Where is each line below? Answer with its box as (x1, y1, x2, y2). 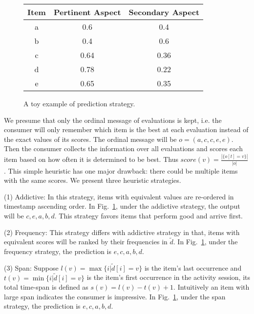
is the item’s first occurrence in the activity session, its (86, 272, 251, 282)
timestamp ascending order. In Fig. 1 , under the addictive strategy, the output (4, 201, 240, 211)
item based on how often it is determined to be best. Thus (4, 154, 178, 164)
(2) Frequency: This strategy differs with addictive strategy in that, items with (4, 227, 240, 237)
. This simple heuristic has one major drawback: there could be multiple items (4, 165, 238, 176)
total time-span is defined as (4, 282, 88, 292)
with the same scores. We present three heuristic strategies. (4, 175, 181, 185)
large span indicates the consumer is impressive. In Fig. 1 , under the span (4, 291, 226, 301)
